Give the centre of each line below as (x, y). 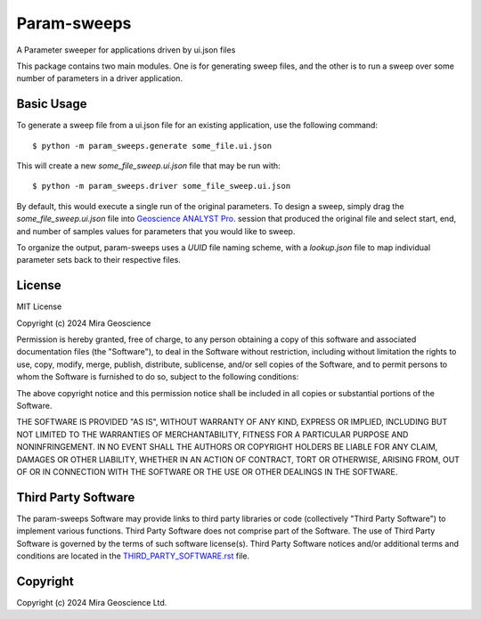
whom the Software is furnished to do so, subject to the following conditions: (158, 377)
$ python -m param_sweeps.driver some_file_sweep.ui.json (162, 186)
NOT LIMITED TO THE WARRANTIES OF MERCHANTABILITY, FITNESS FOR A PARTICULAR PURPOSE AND (212, 434)
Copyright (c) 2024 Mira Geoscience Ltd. (92, 602)
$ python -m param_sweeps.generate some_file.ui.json (152, 146)
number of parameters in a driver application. (99, 78)
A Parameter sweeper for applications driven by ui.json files (126, 50)
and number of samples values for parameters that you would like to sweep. (156, 231)
